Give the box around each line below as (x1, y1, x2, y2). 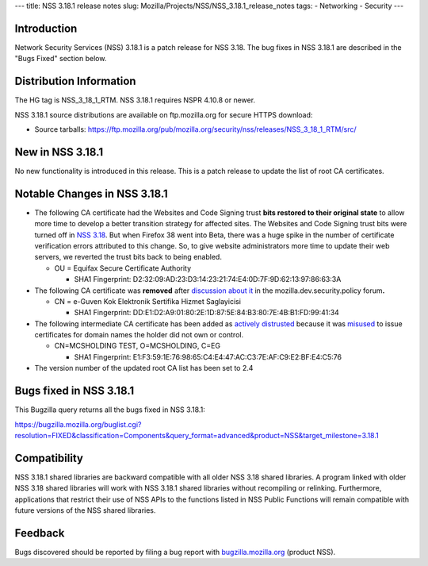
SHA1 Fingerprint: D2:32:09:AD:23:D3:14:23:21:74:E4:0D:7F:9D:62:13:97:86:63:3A (74, 275, 342, 284)
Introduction (14, 21, 78, 35)
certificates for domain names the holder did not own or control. (34, 330, 244, 340)
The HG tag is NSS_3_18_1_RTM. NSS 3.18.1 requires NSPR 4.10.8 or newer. (14, 95, 256, 105)
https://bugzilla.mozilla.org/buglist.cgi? (14, 419, 142, 429)
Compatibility (14, 451, 83, 464)
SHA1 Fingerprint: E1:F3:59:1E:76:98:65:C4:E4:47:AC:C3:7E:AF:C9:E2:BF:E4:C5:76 (74, 352, 342, 361)
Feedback (14, 526, 65, 540)
